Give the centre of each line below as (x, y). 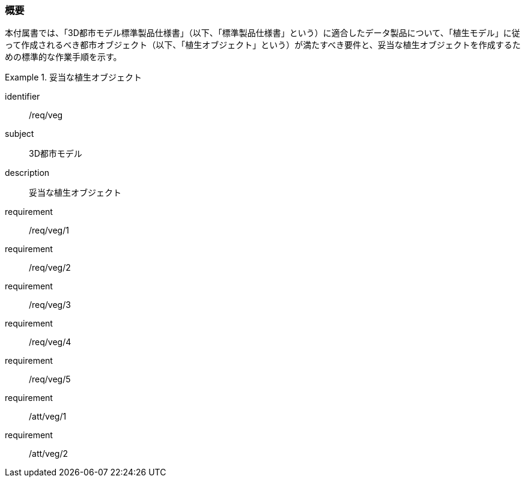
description (27, 173)
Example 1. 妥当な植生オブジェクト (73, 77)
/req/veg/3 (50, 305)
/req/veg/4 (50, 342)
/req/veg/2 (50, 268)
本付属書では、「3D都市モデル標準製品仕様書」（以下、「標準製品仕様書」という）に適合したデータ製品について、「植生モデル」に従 (262, 33)
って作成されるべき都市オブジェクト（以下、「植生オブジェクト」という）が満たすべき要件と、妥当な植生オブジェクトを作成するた (263, 45)
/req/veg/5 (50, 379)
